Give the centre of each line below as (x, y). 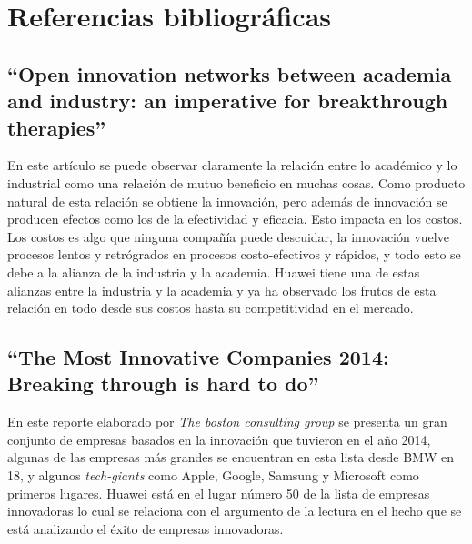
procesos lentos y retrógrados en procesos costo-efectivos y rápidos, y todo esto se (234, 254)
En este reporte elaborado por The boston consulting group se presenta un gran (227, 422)
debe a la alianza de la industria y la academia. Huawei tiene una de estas (214, 272)
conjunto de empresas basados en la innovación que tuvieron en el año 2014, (219, 439)
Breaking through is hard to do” (163, 383)
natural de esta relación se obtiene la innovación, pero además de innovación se (227, 201)
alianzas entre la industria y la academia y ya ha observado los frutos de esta (222, 290)
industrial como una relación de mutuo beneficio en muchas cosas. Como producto (236, 182)
